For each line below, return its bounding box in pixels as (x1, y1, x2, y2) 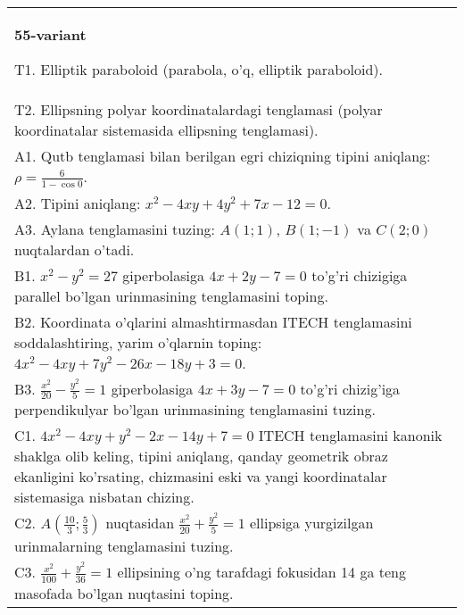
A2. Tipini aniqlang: (14, 192, 141, 213)
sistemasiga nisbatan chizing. (14, 486, 195, 508)
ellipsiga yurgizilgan (250, 512, 374, 534)
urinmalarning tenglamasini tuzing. (14, 536, 234, 557)
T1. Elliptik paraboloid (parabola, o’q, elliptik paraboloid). (14, 59, 383, 79)
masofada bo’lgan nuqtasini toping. (14, 582, 234, 603)
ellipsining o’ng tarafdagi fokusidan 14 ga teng (117, 561, 406, 583)
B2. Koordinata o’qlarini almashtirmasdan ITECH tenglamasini (14, 311, 412, 332)
